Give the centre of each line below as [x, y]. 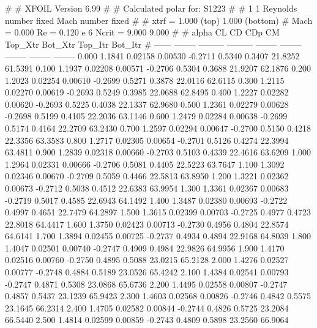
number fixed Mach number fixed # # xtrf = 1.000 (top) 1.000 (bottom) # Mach [159, 20]
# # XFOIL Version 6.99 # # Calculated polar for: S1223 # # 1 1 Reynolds [151, 8]
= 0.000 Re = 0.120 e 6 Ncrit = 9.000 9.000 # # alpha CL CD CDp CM [142, 32]
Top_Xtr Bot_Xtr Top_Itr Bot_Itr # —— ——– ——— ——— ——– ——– [153, 44]
